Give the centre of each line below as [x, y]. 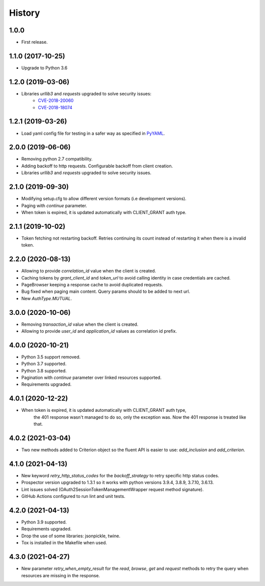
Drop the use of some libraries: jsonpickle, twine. [71, 536]
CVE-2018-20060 [56, 100]
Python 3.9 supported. [44, 522]
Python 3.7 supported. [44, 364]
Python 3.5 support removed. [51, 357]
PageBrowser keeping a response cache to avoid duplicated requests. [92, 284]
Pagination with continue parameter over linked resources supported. [92, 378]
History [25, 13]
